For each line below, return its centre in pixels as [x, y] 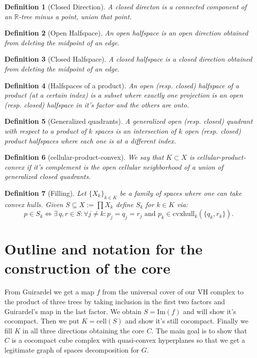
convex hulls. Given [34, 204]
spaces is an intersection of [136, 130]
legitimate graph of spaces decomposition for [72, 349]
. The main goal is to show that [199, 330]
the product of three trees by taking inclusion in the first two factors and [115, 301]
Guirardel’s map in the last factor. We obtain [73, 311]
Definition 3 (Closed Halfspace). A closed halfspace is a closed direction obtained [128, 59]
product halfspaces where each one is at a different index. [90, 140]
